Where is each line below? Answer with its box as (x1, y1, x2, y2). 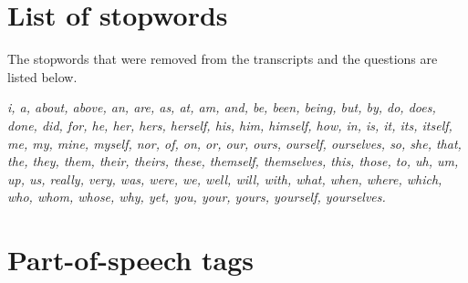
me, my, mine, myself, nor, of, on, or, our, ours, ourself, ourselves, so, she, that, (7, 133, 462, 152)
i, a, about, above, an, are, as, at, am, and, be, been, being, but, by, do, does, (7, 98, 436, 117)
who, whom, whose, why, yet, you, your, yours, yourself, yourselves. (7, 187, 386, 206)
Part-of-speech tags (7, 241, 254, 278)
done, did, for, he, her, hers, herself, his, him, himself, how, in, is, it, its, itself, (7, 115, 452, 134)
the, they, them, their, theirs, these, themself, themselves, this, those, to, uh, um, (7, 152, 459, 171)
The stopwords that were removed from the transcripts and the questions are (7, 49, 438, 68)
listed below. (7, 67, 78, 86)
